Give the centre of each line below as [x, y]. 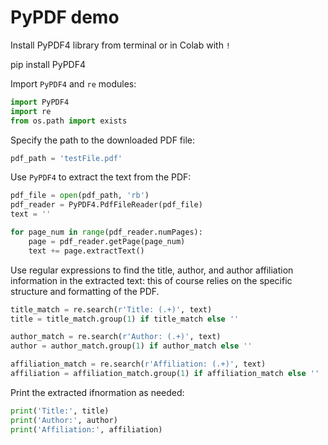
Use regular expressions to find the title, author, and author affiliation [152, 270]
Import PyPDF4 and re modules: [73, 83]
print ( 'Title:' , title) [60, 411]
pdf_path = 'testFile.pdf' [66, 158]
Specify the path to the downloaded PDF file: [103, 140]
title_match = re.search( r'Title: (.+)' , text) [111, 309]
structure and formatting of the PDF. [85, 291]
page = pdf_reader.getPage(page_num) [107, 241]
